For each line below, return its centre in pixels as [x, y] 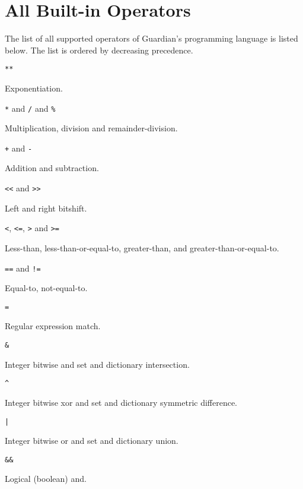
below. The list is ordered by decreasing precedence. [99, 50]
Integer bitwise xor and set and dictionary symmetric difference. [121, 402]
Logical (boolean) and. [46, 479]
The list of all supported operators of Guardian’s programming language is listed [151, 38]
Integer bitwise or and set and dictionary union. [92, 441]
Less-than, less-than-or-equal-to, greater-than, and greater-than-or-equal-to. [142, 247]
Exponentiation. [34, 88]
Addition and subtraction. [52, 168]
